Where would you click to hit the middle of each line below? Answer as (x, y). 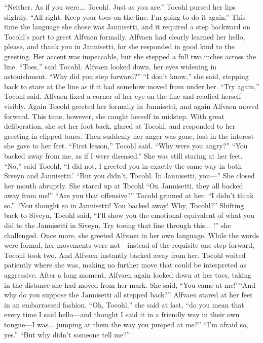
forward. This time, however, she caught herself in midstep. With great (114, 116)
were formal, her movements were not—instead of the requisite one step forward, (129, 245)
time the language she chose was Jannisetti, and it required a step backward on (127, 27)
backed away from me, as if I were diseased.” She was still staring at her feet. (123, 155)
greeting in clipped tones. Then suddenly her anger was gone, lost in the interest (129, 136)
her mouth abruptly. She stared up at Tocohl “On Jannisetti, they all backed (124, 185)
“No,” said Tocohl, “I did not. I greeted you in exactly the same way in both (123, 165)
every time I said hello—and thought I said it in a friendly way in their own (122, 314)
